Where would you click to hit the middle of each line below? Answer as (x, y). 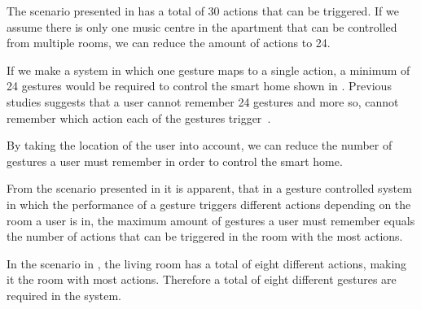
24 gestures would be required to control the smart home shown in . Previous (199, 86)
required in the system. (64, 295)
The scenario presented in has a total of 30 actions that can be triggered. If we (203, 11)
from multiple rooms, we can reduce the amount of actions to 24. (169, 43)
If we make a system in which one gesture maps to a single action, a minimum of (208, 70)
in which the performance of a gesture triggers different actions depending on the (209, 204)
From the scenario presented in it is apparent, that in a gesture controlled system (209, 188)
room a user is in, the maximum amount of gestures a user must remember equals (211, 220)
